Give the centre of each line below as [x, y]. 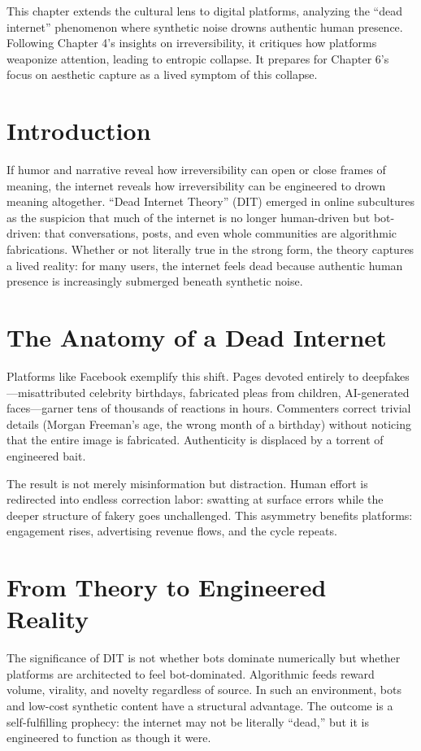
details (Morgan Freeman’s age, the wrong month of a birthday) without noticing [209, 424]
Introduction [79, 131]
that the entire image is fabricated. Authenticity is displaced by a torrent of [195, 440]
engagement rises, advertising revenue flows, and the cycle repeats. [172, 531]
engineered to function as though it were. [109, 738]
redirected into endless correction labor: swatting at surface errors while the [195, 499]
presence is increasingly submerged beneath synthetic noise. [155, 281]
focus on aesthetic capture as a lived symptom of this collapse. [162, 74]
